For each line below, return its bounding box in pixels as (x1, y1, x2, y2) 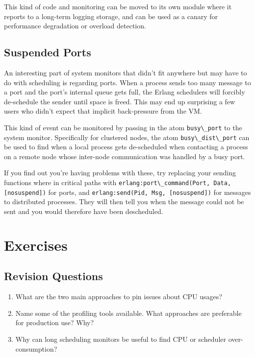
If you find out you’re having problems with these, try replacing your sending (4, 167, 236, 178)
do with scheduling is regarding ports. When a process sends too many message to (4, 77, 251, 87)
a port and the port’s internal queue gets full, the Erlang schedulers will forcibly (4, 87, 245, 97)
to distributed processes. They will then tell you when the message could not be (4, 196, 244, 207)
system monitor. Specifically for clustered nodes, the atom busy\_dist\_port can (4, 132, 250, 142)
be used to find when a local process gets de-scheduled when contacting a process (4, 142, 248, 152)
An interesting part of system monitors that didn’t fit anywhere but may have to (4, 67, 247, 77)
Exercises (4, 235, 68, 255)
